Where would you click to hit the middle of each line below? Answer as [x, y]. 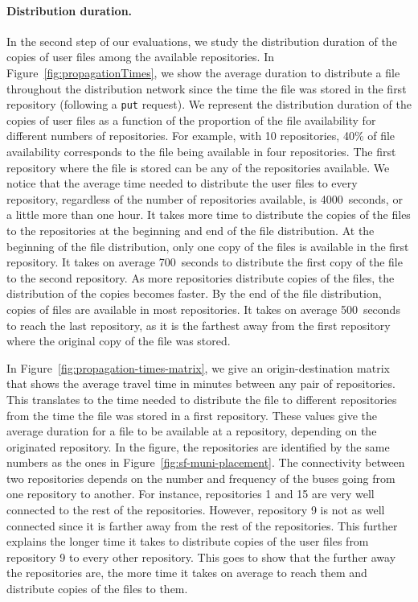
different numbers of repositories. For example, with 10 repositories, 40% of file [201, 136]
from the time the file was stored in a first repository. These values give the [192, 415]
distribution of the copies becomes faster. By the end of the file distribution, [194, 293]
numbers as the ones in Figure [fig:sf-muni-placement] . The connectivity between [206, 462]
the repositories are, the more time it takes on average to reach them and [187, 573]
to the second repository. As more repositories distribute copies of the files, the [201, 277]
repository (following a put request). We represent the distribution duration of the [209, 104]
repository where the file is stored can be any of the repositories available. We [198, 167]
